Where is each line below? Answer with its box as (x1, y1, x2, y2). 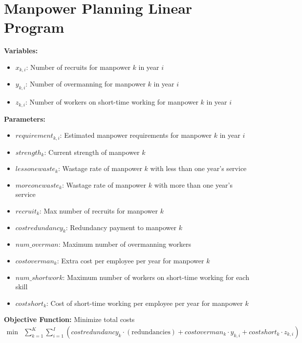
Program (4, 17, 65, 37)
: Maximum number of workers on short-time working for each (63, 272, 249, 282)
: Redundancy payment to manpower (65, 222, 176, 232)
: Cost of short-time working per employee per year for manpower (46, 298, 243, 308)
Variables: (4, 45, 38, 56)
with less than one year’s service (150, 163, 247, 173)
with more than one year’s (154, 179, 233, 190)
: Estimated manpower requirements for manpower (60, 130, 212, 140)
